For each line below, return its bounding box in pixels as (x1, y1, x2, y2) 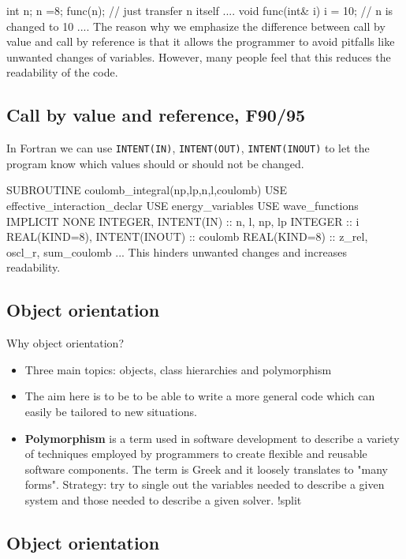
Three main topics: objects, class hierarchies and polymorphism (24, 361, 332, 377)
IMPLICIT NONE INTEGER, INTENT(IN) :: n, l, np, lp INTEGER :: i (6, 212, 359, 229)
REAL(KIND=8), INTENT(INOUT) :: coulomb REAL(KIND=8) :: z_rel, (6, 228, 368, 245)
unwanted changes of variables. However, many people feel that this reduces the (6, 48, 391, 65)
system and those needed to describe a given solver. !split (24, 491, 302, 508)
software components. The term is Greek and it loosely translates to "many (24, 460, 388, 477)
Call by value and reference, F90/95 (6, 103, 306, 127)
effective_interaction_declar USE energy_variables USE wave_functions (6, 197, 359, 214)
